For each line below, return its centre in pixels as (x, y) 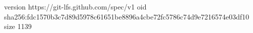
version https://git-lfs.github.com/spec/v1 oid (75, 6)
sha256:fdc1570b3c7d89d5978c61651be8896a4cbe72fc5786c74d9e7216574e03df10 (127, 16)
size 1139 (18, 26)
